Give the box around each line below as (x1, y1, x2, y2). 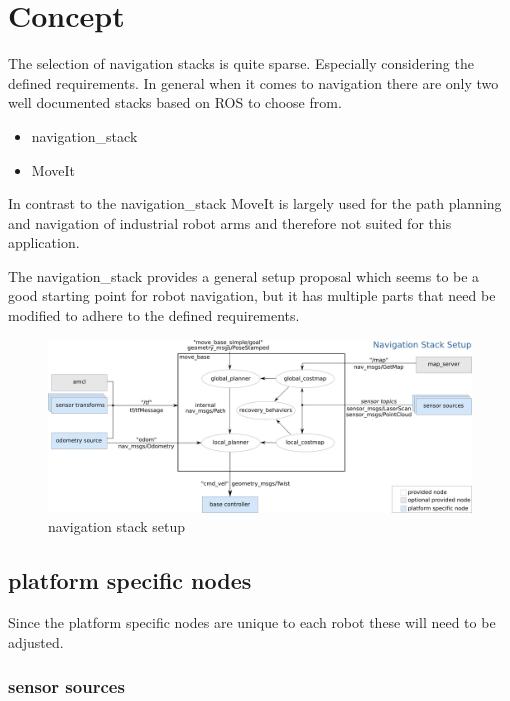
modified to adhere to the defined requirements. (8, 305, 300, 326)
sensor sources (8, 674, 125, 699)
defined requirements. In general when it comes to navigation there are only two (8, 72, 499, 93)
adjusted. (8, 631, 64, 652)
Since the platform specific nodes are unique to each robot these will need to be (8, 612, 496, 633)
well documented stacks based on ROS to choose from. (8, 92, 342, 113)
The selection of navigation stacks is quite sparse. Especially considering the (8, 53, 474, 74)
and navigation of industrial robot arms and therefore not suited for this (8, 212, 452, 233)
